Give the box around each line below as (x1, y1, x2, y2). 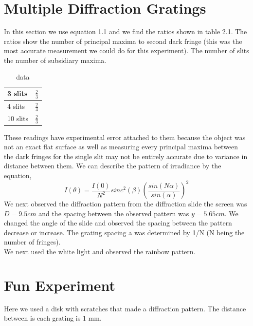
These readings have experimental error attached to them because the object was (4, 132, 246, 142)
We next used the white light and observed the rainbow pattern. (4, 246, 196, 257)
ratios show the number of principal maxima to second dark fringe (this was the (4, 36, 242, 46)
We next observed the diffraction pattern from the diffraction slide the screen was (4, 199, 247, 209)
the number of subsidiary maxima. (4, 55, 107, 65)
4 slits (7, 101, 25, 111)
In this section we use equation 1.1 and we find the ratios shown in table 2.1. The (4, 26, 247, 37)
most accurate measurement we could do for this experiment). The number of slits (4, 45, 249, 56)
